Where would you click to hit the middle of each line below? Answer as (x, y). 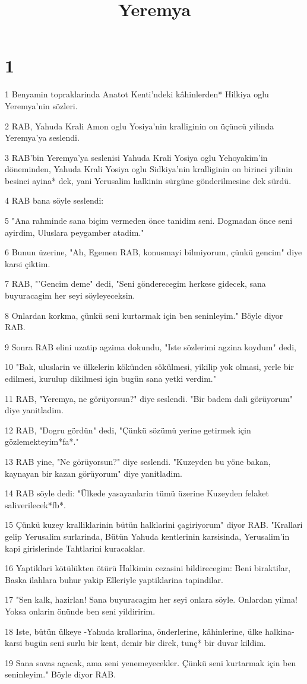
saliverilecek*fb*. (35, 504)
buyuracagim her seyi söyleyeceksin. (70, 295)
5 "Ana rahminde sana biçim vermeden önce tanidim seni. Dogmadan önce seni (149, 221)
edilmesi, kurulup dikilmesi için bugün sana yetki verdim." (110, 378)
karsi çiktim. (28, 263)
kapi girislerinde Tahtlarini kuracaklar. (75, 548)
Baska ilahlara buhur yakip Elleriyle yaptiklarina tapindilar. (114, 579)
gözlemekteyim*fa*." (42, 441)
